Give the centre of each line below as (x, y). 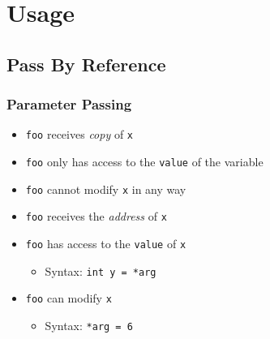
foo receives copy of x (79, 134)
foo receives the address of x (96, 216)
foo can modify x (69, 298)
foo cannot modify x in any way (106, 189)
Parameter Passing (69, 104)
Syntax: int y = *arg (101, 270)
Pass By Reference (86, 64)
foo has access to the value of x (106, 243)
